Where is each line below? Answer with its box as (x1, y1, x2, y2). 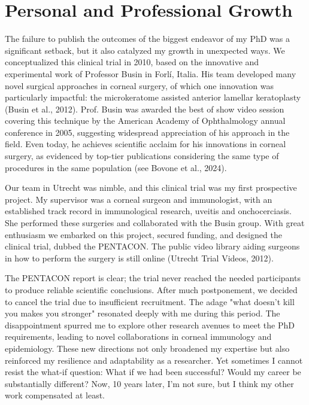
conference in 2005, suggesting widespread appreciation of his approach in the (5, 126, 290, 138)
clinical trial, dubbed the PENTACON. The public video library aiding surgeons (5, 240, 300, 252)
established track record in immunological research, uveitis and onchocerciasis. (5, 205, 292, 217)
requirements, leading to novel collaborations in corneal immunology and (5, 330, 272, 343)
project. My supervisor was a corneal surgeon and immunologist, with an (5, 193, 272, 205)
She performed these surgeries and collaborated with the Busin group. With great (5, 217, 305, 229)
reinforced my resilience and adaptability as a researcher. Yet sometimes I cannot (5, 354, 303, 366)
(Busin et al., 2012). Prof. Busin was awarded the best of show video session (5, 102, 284, 115)
